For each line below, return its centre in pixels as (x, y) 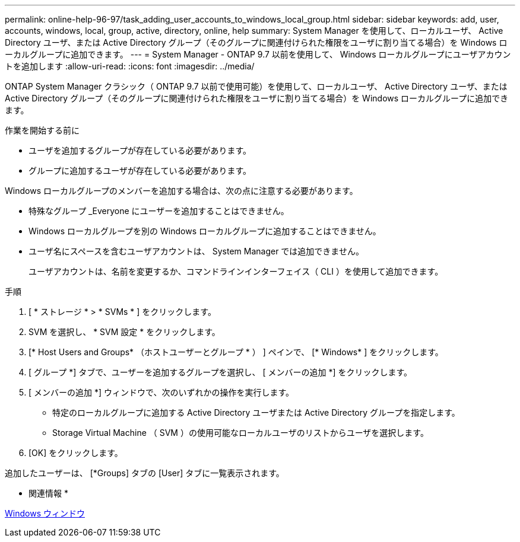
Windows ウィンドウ (45, 513)
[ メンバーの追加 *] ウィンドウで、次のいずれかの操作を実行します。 (161, 392)
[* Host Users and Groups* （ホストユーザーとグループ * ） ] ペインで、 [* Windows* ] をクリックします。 (236, 352)
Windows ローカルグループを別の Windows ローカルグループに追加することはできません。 (205, 231)
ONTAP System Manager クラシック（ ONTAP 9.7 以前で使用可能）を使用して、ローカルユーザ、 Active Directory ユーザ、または (256, 86)
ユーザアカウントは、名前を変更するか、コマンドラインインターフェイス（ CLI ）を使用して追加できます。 (236, 271)
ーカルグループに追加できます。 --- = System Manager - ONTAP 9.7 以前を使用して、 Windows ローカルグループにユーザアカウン (258, 54)
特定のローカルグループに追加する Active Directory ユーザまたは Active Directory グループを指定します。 (256, 412)
